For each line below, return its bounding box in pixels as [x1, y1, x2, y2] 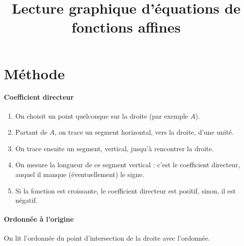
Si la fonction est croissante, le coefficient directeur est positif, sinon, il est [15, 185, 236, 195]
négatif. [15, 195, 38, 205]
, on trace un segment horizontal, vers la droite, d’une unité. [54, 127, 234, 137]
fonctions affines [71, 17, 181, 37]
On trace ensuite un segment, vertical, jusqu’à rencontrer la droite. [15, 143, 214, 153]
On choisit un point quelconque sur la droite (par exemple [15, 110, 188, 121]
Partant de [15, 127, 48, 137]
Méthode [4, 63, 65, 83]
